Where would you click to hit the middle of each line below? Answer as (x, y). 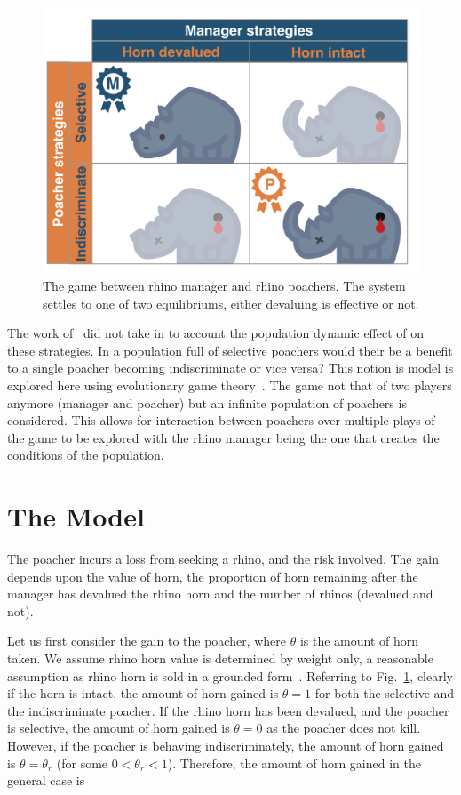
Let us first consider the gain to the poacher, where (147, 641)
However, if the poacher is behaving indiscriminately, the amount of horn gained (226, 745)
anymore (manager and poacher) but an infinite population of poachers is (207, 402)
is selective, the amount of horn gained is (119, 728)
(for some (82, 763)
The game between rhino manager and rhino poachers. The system (224, 285)
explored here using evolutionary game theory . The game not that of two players (230, 385)
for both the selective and (385, 693)
